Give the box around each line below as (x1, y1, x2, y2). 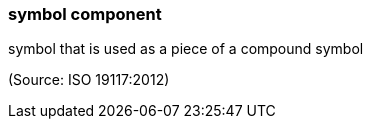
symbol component (8, 4, 162, 24)
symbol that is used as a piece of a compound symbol (8, 40, 364, 58)
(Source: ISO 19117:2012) (8, 71, 170, 89)
